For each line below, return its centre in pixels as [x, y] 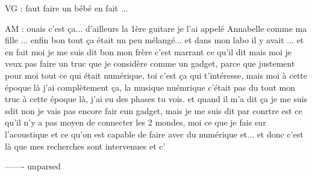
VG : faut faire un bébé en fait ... [67, 8]
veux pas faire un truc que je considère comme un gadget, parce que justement [150, 63]
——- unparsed [33, 166]
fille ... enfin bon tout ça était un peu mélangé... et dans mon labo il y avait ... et [154, 40]
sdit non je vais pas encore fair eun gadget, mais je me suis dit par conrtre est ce [154, 110]
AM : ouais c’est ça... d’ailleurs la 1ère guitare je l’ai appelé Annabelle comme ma [156, 28]
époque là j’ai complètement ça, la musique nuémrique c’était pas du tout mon [150, 87]
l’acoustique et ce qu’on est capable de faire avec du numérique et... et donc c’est [154, 134]
